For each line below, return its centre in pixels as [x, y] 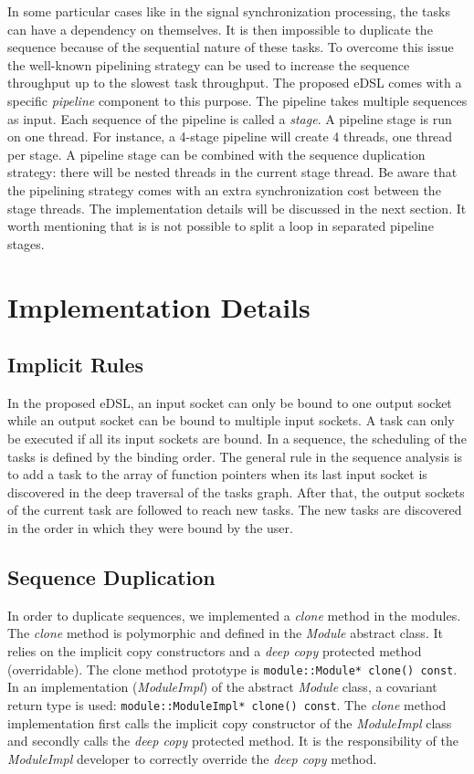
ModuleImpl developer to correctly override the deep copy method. [192, 758]
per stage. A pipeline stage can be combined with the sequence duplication [216, 154]
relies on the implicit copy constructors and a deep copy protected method [215, 651]
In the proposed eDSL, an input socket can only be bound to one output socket [230, 402]
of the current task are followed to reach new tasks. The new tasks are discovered [235, 510]
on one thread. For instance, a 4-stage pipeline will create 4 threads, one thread [230, 136]
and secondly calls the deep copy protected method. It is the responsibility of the [233, 741]
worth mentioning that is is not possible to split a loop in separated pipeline [221, 226]
